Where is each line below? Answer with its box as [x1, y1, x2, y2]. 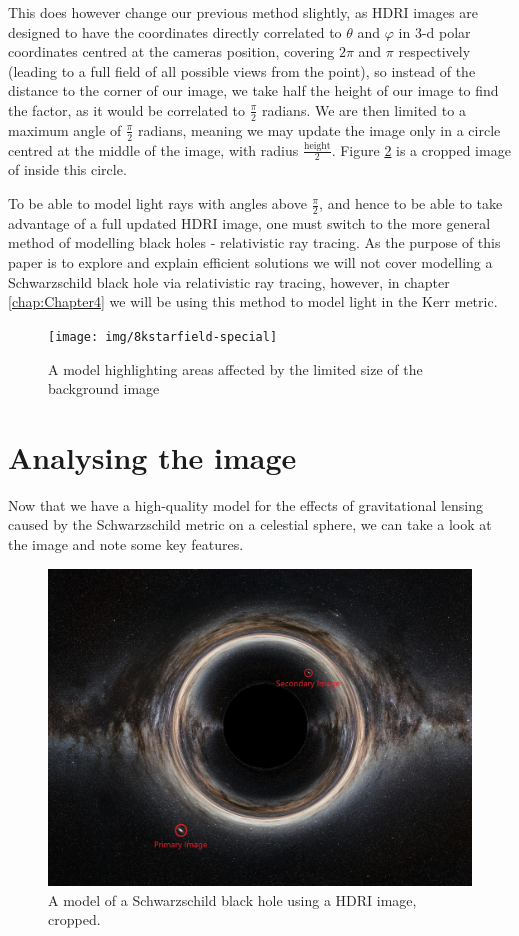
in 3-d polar [398, 21, 471, 42]
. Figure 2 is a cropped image [331, 139, 511, 160]
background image [48, 378, 160, 399]
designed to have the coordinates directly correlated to [8, 21, 342, 42]
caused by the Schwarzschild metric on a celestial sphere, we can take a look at [8, 514, 492, 535]
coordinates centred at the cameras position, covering [8, 41, 335, 62]
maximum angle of [8, 119, 122, 140]
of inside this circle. [8, 159, 127, 180]
